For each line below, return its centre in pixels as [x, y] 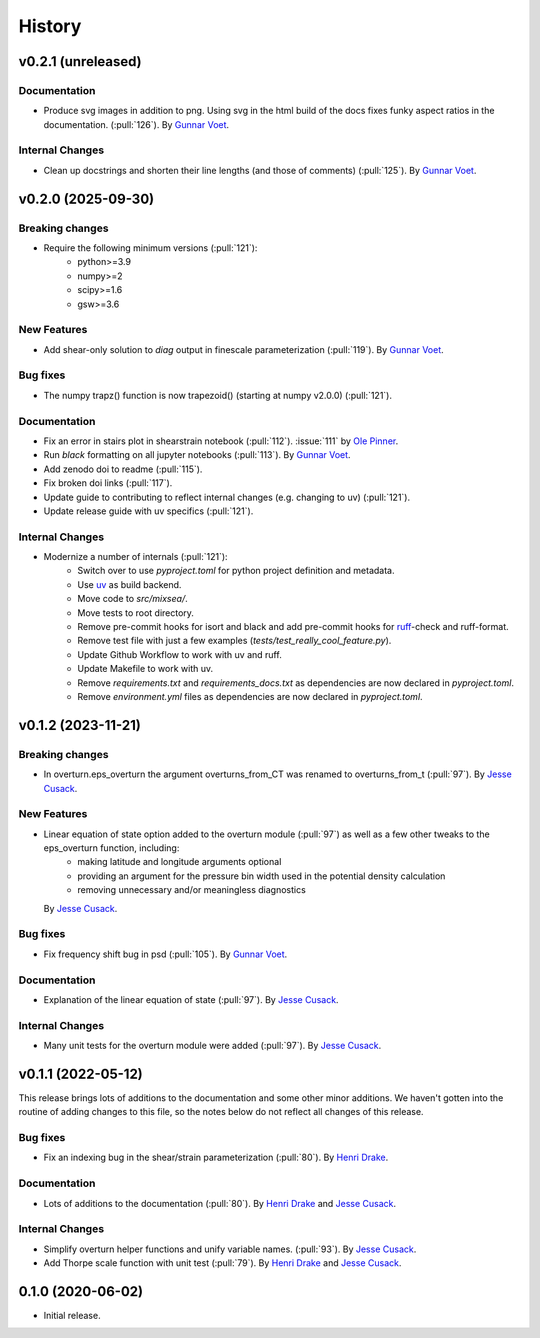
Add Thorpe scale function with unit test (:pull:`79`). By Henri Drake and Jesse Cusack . [222, 1263]
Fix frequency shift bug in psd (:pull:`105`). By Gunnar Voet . [165, 954]
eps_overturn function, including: [111, 848]
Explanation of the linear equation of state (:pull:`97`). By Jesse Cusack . [191, 999]
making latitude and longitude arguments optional [179, 862]
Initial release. [72, 1316]
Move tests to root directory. [136, 612]
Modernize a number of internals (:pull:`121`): [136, 557]
